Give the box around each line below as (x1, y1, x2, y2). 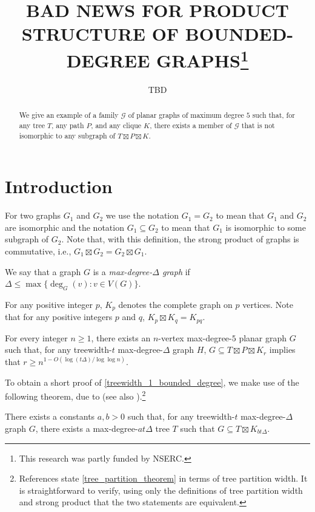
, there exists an (91, 331, 151, 344)
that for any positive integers (5, 310, 113, 323)
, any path (51, 120, 84, 130)
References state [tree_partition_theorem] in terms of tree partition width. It (19, 472, 308, 485)
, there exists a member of (150, 120, 232, 130)
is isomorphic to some (225, 220, 306, 233)
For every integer (5, 331, 68, 344)
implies (269, 343, 296, 356)
